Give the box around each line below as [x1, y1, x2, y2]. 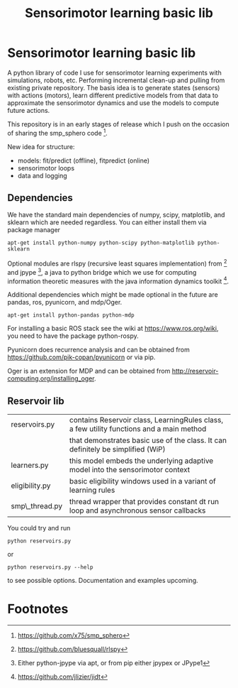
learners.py [11, 460, 49, 470]
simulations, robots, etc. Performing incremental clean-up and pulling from [7, 76, 225, 84]
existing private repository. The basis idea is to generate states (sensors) [7, 83, 220, 92]
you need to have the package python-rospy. [7, 332, 140, 340]
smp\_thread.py [11, 501, 62, 511]
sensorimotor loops [17, 163, 75, 172]
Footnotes [7, 601, 69, 617]
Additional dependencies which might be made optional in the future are [7, 290, 218, 299]
